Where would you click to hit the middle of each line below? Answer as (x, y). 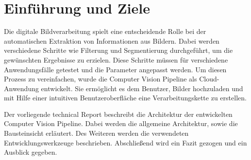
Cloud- (209, 79)
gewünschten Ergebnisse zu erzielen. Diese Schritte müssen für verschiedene (116, 59)
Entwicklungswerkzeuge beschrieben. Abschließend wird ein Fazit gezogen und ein (125, 142)
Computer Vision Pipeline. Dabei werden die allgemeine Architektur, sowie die (121, 123)
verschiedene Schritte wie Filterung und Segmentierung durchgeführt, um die (118, 50)
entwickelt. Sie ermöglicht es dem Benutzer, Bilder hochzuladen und (142, 88)
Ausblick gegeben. (31, 152)
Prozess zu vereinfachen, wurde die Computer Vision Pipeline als (100, 79)
